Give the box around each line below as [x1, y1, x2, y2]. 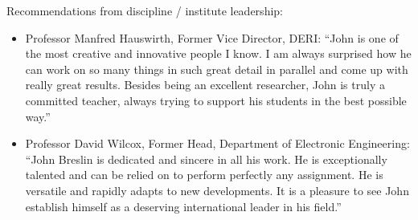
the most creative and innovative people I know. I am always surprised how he [25, 45, 412, 62]
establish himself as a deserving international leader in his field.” [25, 198, 342, 214]
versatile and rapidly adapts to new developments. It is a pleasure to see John [25, 181, 409, 198]
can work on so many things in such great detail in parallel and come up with [25, 60, 408, 77]
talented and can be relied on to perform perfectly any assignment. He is [25, 166, 383, 183]
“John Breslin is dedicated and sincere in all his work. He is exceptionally [25, 150, 387, 167]
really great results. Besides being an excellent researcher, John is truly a [25, 76, 385, 93]
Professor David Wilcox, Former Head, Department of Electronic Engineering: [25, 135, 410, 152]
